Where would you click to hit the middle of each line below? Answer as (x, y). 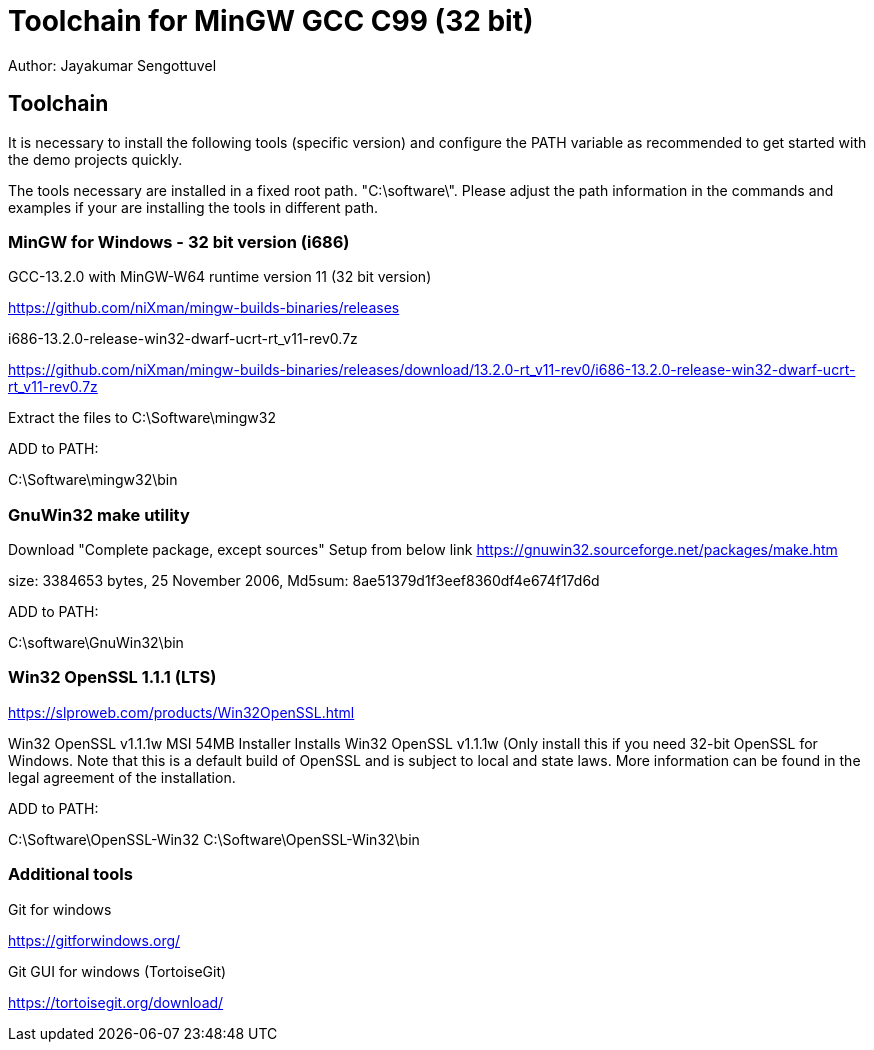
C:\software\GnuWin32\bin (96, 643)
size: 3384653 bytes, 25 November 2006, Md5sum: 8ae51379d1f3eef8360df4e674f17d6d (304, 581)
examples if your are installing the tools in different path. (193, 207)
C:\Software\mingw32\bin (93, 480)
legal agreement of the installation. (122, 777)
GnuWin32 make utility (99, 514)
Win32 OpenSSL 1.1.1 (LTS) (112, 677)
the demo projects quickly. (95, 159)
